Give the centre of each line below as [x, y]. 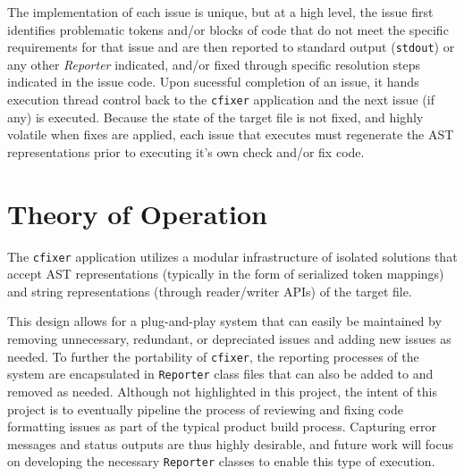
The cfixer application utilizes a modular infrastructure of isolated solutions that [232, 256]
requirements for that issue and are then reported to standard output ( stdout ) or [231, 47]
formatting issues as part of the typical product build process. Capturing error [222, 426]
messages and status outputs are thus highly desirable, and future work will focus [231, 443]
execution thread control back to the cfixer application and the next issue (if [221, 100]
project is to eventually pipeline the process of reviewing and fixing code [205, 409]
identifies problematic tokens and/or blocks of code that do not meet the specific [228, 29]
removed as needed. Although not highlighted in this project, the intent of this [223, 391]
